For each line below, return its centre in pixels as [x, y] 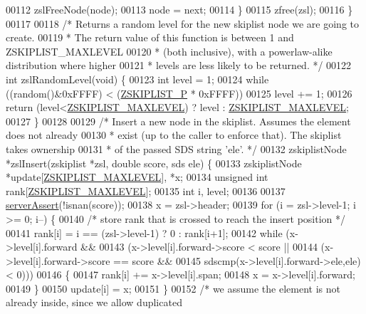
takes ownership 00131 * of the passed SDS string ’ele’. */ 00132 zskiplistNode [176, 148]
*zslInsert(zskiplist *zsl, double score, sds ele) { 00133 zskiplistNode [154, 163]
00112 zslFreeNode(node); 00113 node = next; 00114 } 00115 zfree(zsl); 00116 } [179, 9]
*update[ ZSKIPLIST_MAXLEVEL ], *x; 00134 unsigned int [137, 177]
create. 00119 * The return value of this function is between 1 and [150, 37]
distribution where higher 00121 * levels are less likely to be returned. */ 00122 [179, 65]
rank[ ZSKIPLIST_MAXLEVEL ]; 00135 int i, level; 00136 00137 [146, 190]
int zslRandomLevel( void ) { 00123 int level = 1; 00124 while [137, 79]
